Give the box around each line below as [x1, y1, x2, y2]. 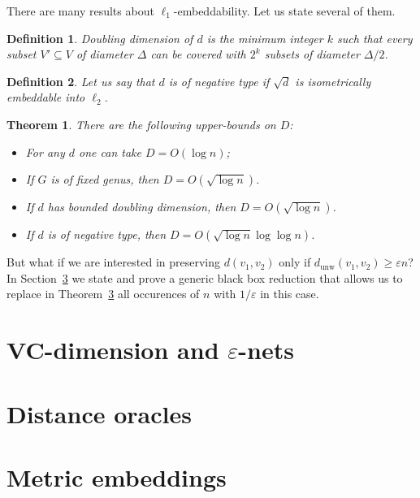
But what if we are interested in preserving [6, 253, 220, 271]
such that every [336, 29, 413, 46]
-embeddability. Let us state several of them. [173, 2, 396, 19]
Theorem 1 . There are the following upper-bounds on [6, 115, 276, 132]
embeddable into [6, 89, 85, 106]
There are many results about [6, 2, 154, 19]
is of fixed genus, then [50, 171, 159, 188]
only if [279, 253, 311, 271]
